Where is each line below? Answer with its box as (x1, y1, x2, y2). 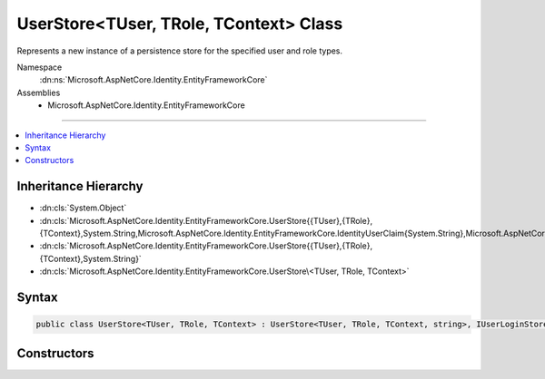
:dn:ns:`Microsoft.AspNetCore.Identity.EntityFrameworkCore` (39, 74, 268, 85)
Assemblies (16, 87, 61, 98)
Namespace (16, 62, 63, 73)
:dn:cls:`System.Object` (39, 202, 127, 213)
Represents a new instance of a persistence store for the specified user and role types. (16, 45, 343, 56)
